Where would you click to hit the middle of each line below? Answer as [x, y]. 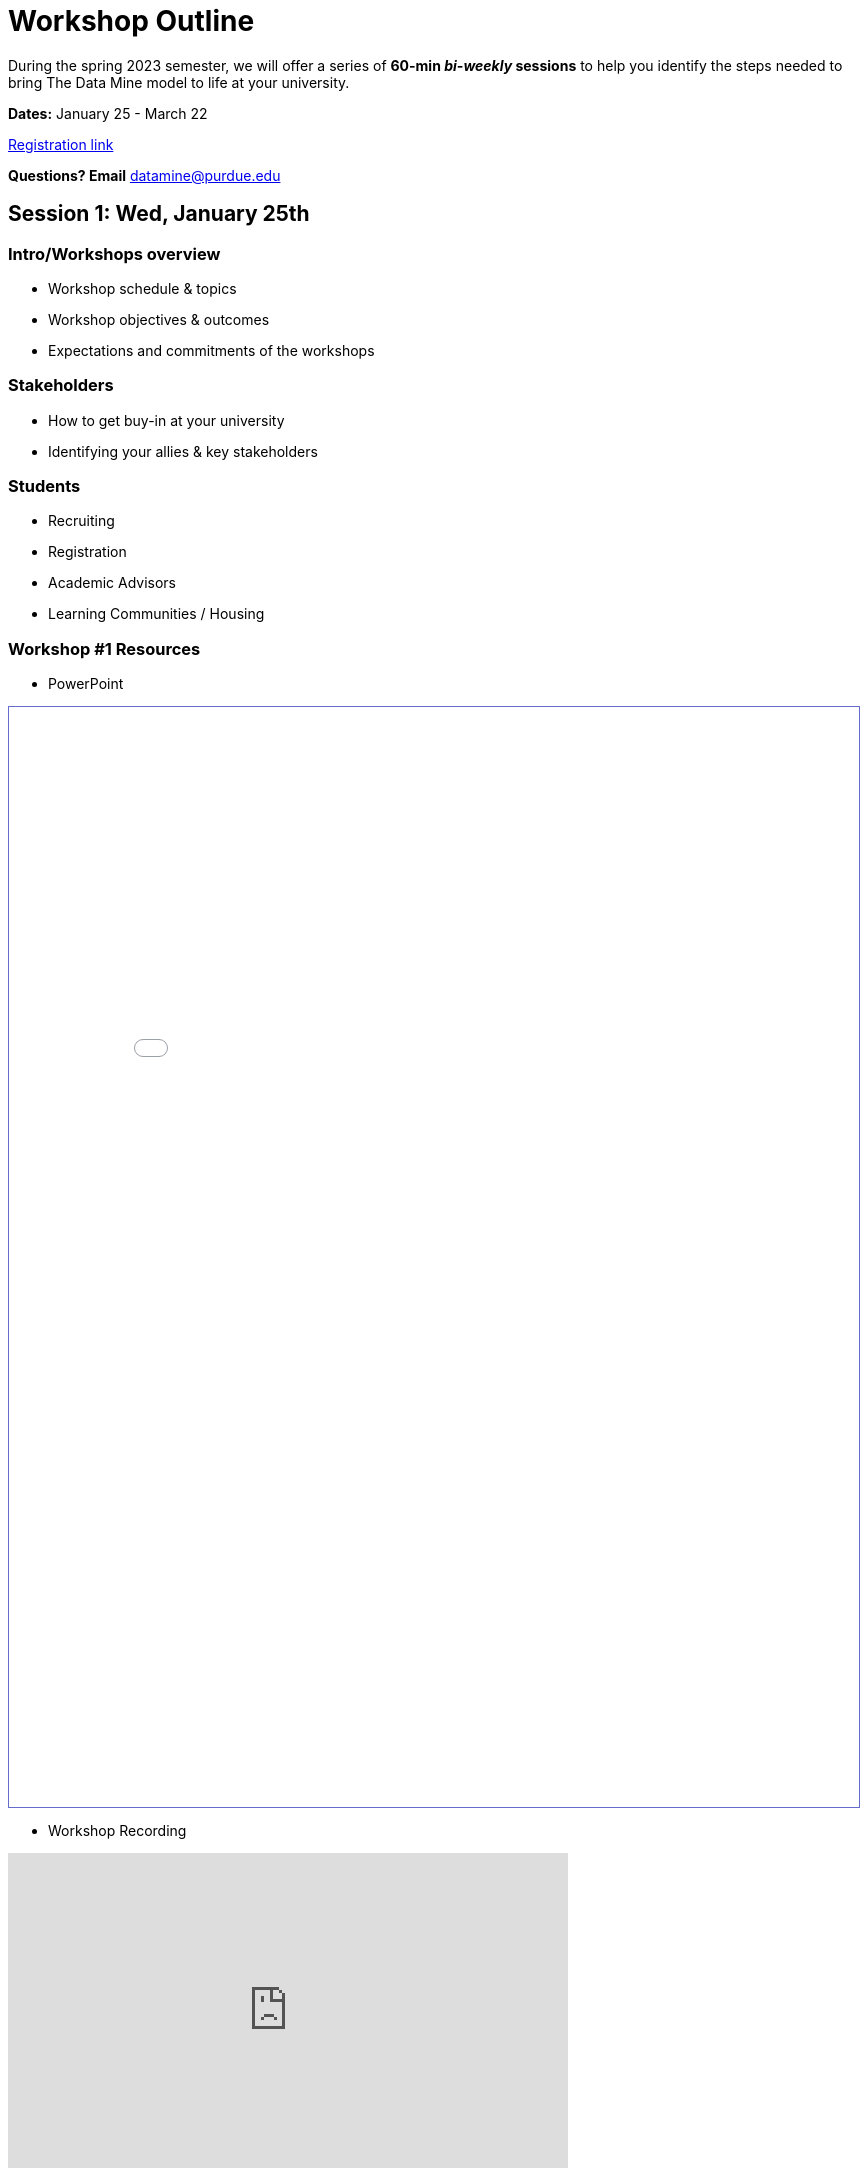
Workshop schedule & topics [142, 288]
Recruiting [81, 521]
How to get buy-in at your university [166, 420]
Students [44, 486]
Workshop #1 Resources [104, 648]
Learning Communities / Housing [156, 614]
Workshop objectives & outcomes [159, 319]
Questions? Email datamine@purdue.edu [144, 175]
